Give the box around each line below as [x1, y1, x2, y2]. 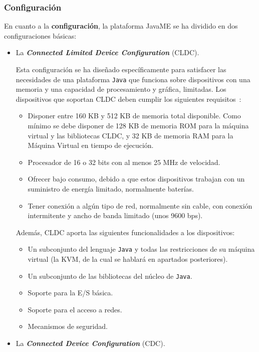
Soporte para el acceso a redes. [28, 304, 122, 314]
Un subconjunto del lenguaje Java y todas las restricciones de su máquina [28, 244, 255, 254]
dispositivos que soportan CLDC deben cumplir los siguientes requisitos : [16, 93, 241, 104]
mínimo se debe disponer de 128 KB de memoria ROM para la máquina [28, 120, 249, 131]
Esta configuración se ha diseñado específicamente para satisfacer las [16, 64, 226, 74]
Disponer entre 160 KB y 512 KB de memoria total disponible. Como [28, 110, 241, 121]
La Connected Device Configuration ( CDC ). [16, 338, 165, 348]
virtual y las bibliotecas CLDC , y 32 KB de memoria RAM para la [28, 130, 233, 140]
